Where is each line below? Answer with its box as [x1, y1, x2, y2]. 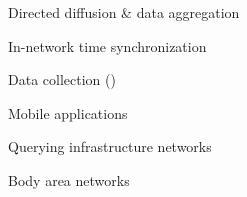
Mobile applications [8, 102, 128, 123]
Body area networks [8, 169, 130, 190]
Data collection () [8, 69, 116, 90]
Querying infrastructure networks [8, 136, 212, 157]
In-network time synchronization [8, 35, 207, 56]
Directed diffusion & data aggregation [8, 2, 240, 22]
